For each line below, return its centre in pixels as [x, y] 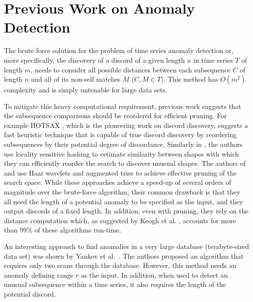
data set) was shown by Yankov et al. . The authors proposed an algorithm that [124, 256]
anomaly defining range [39, 275]
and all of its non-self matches [76, 79]
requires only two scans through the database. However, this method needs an [120, 265]
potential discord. [30, 293]
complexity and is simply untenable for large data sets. [86, 90]
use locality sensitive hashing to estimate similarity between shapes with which [121, 153]
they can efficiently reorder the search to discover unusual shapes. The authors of [125, 163]
